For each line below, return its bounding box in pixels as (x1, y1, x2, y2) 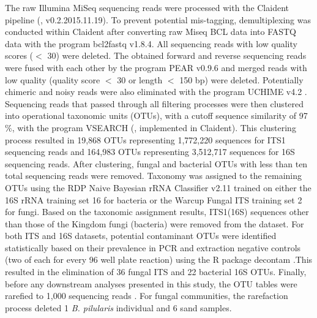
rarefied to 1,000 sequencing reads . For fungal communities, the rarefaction (5, 289, 288, 302)
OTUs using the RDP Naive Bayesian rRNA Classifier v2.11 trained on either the (5, 181, 311, 194)
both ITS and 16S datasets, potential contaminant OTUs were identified (5, 229, 277, 242)
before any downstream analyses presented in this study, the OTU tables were (5, 277, 297, 290)
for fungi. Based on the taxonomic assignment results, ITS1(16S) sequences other (5, 205, 309, 218)
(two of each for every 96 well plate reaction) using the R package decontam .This (5, 253, 313, 266)
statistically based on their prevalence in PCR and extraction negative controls (5, 241, 301, 254)
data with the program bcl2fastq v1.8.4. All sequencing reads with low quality (5, 37, 297, 50)
